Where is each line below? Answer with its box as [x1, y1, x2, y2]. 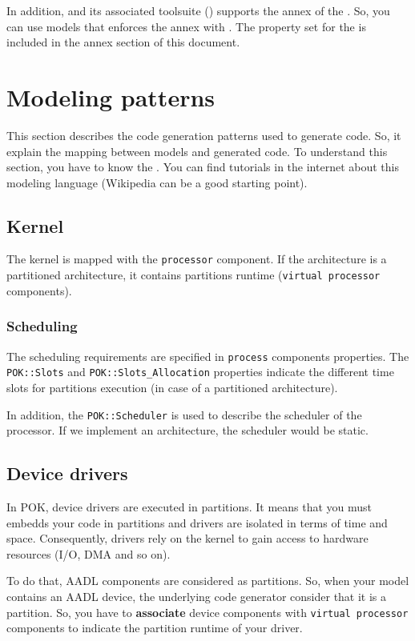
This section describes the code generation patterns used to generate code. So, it [6, 126, 401, 143]
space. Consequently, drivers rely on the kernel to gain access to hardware [6, 530, 369, 547]
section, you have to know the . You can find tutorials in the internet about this [6, 158, 399, 175]
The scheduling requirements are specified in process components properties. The [6, 347, 409, 364]
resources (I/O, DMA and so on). [6, 545, 171, 562]
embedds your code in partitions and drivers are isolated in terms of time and [6, 514, 388, 531]
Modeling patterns [6, 80, 216, 113]
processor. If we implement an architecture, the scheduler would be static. [6, 422, 369, 439]
